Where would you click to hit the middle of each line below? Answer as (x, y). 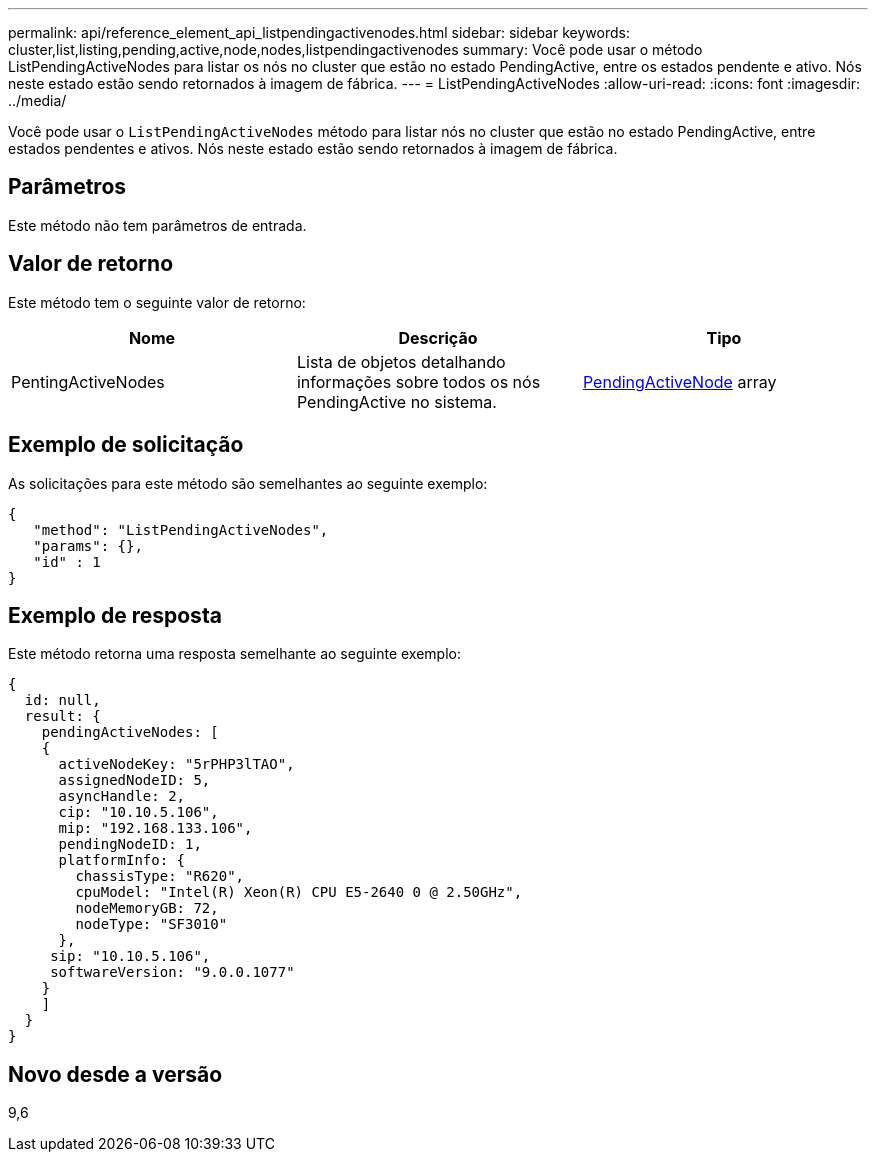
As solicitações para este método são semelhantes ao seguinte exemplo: (248, 483)
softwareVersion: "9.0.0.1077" (172, 972)
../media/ (37, 100)
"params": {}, (88, 545)
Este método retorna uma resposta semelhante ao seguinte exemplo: (234, 654)
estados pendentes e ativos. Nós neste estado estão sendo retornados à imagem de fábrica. (313, 148)
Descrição (438, 337)
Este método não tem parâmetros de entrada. (157, 225)
